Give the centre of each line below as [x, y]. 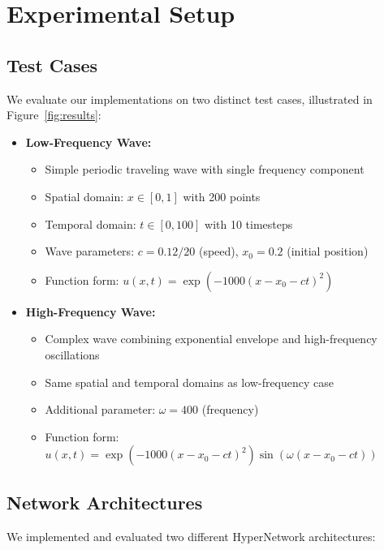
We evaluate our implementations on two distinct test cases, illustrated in [190, 99]
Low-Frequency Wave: [88, 142]
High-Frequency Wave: [91, 311]
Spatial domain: [84, 196]
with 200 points [222, 196]
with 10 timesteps [249, 223]
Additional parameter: [100, 409]
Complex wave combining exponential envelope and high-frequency [211, 339]
